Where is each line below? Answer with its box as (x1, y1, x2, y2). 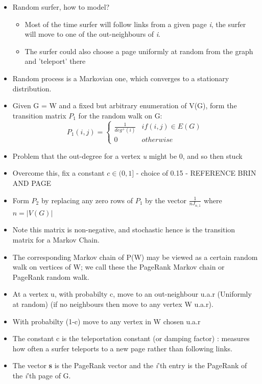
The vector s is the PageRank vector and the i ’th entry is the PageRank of (12, 360, 247, 371)
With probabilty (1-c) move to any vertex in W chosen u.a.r (12, 316, 201, 326)
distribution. (12, 83, 52, 93)
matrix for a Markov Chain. (12, 234, 100, 245)
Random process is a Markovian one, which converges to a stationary (12, 73, 229, 83)
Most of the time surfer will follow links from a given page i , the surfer (25, 18, 246, 29)
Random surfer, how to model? (12, 2, 110, 12)
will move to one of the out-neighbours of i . (25, 29, 160, 39)
